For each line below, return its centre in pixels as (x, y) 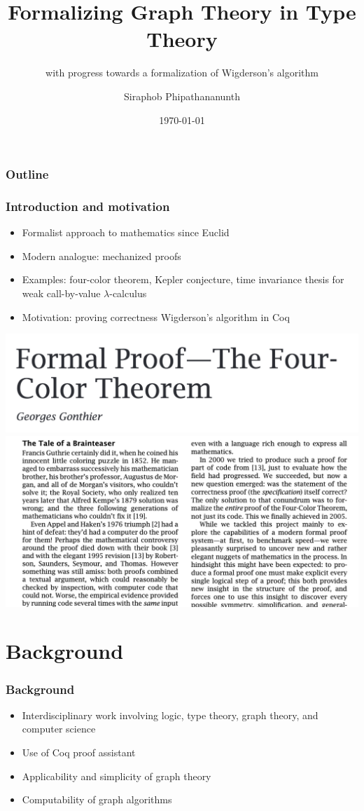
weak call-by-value (61, 293)
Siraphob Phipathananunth (182, 96)
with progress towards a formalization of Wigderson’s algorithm (182, 73)
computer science (59, 729)
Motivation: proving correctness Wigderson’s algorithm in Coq (156, 316)
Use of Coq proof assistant (79, 752)
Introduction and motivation (88, 206)
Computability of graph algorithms (97, 799)
